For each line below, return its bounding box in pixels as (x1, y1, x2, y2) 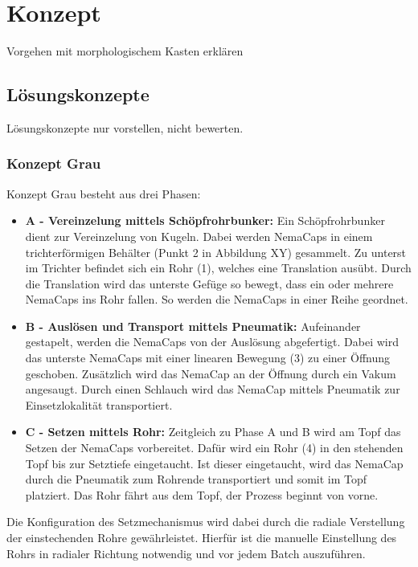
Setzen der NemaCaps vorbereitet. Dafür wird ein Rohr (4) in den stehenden (25, 439, 404, 456)
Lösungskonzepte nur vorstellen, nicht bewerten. (6, 119, 244, 136)
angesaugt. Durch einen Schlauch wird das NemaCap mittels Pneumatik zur (25, 381, 400, 398)
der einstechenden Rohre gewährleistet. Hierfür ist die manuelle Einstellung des (6, 529, 397, 546)
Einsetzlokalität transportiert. (25, 396, 173, 413)
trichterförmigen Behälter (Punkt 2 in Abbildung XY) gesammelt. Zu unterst (25, 243, 407, 260)
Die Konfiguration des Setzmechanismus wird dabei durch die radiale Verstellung (6, 513, 405, 530)
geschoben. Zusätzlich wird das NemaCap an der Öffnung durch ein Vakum (25, 365, 396, 381)
